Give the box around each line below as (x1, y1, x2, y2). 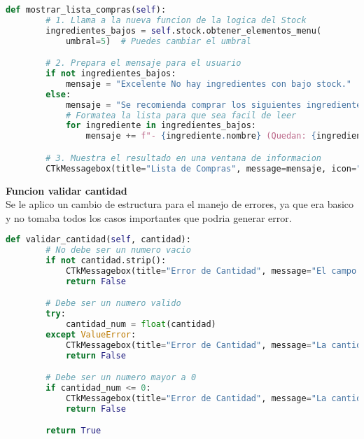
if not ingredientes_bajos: (45, 69, 176, 79)
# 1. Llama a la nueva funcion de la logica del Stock (45, 15, 307, 25)
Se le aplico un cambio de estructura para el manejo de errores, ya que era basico (6, 197, 354, 211)
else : (45, 89, 71, 99)
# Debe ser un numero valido (45, 298, 181, 309)
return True (45, 426, 101, 436)
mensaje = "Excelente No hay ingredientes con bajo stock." (65, 78, 351, 89)
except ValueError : (45, 330, 136, 340)
